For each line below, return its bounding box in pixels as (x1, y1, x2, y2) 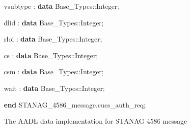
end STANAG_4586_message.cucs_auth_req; (4, 99, 146, 109)
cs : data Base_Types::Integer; (4, 50, 98, 60)
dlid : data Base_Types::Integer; (4, 17, 104, 27)
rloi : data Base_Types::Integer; (4, 34, 102, 44)
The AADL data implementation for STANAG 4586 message (4, 116, 187, 126)
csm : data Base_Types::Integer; (4, 66, 104, 77)
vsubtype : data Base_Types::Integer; (4, 1, 119, 11)
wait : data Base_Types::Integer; (4, 83, 105, 93)
